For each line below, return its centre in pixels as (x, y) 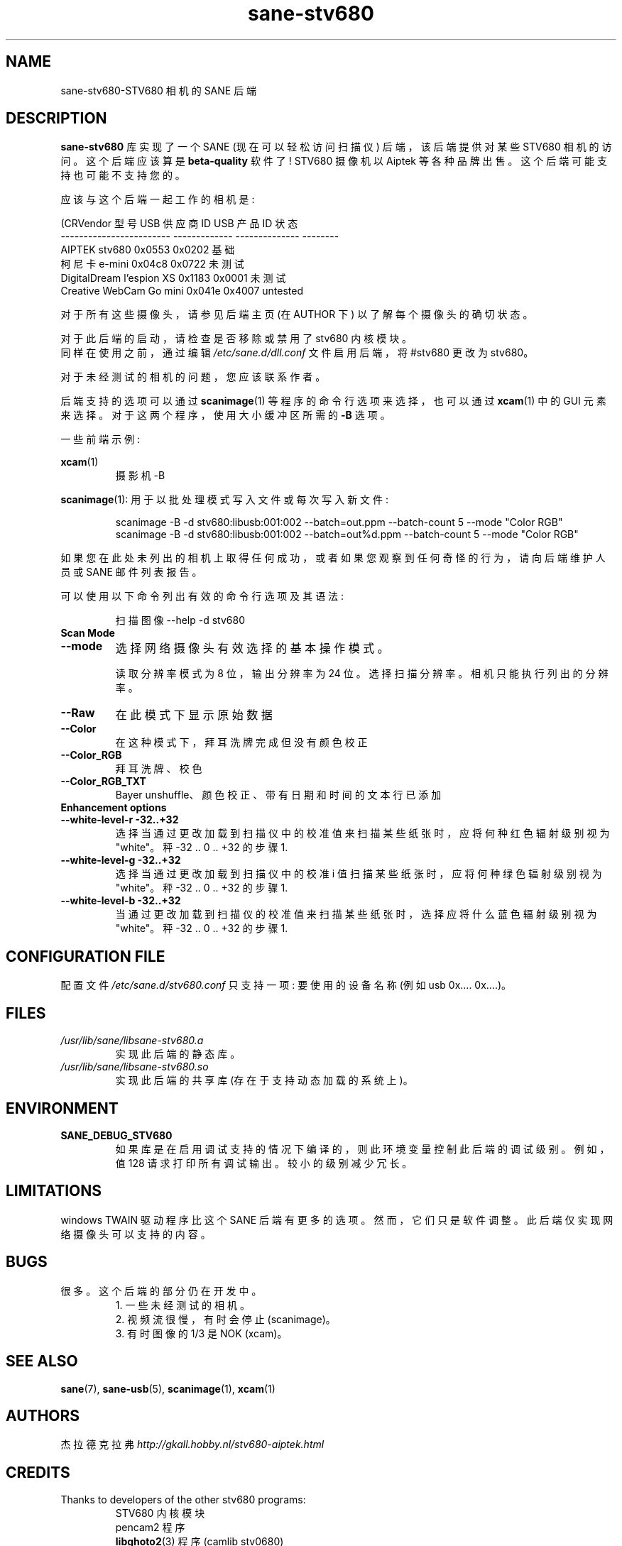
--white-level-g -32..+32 (121, 860)
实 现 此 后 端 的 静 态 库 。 (178, 1054)
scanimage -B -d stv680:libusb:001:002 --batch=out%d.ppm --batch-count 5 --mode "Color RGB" (347, 534)
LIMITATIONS (54, 1191)
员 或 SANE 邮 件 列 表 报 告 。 (131, 572)
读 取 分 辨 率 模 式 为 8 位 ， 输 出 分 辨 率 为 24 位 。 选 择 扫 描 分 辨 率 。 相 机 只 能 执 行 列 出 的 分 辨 (362, 674)
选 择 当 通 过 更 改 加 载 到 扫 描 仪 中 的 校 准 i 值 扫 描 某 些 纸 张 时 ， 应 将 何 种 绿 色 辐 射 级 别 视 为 (359, 874)
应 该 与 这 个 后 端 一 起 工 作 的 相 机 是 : (158, 199)
